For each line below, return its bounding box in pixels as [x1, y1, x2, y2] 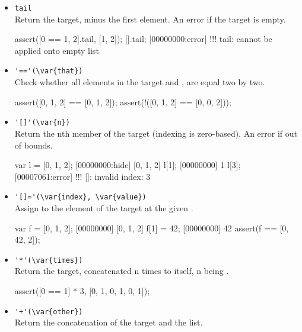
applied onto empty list [14, 44, 99, 56]
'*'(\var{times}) [14, 256, 83, 265]
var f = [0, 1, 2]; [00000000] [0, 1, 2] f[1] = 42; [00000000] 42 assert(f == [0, [14, 221, 289, 234]
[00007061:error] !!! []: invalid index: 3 [14, 170, 151, 182]
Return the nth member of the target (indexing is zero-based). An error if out [14, 127, 298, 139]
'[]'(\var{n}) [14, 118, 70, 127]
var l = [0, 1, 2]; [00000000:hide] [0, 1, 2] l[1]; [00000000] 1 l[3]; [14, 159, 241, 171]
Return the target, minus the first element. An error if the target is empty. [14, 12, 286, 25]
